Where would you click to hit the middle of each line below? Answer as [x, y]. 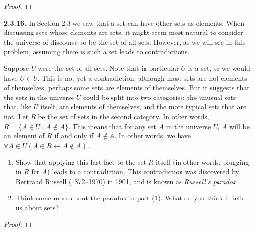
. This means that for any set [112, 126]
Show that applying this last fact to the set [81, 162]
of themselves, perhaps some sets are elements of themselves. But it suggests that [127, 87]
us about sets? [37, 207]
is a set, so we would [219, 68]
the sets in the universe [39, 97]
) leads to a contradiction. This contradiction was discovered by [143, 171]
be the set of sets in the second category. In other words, [124, 116]
